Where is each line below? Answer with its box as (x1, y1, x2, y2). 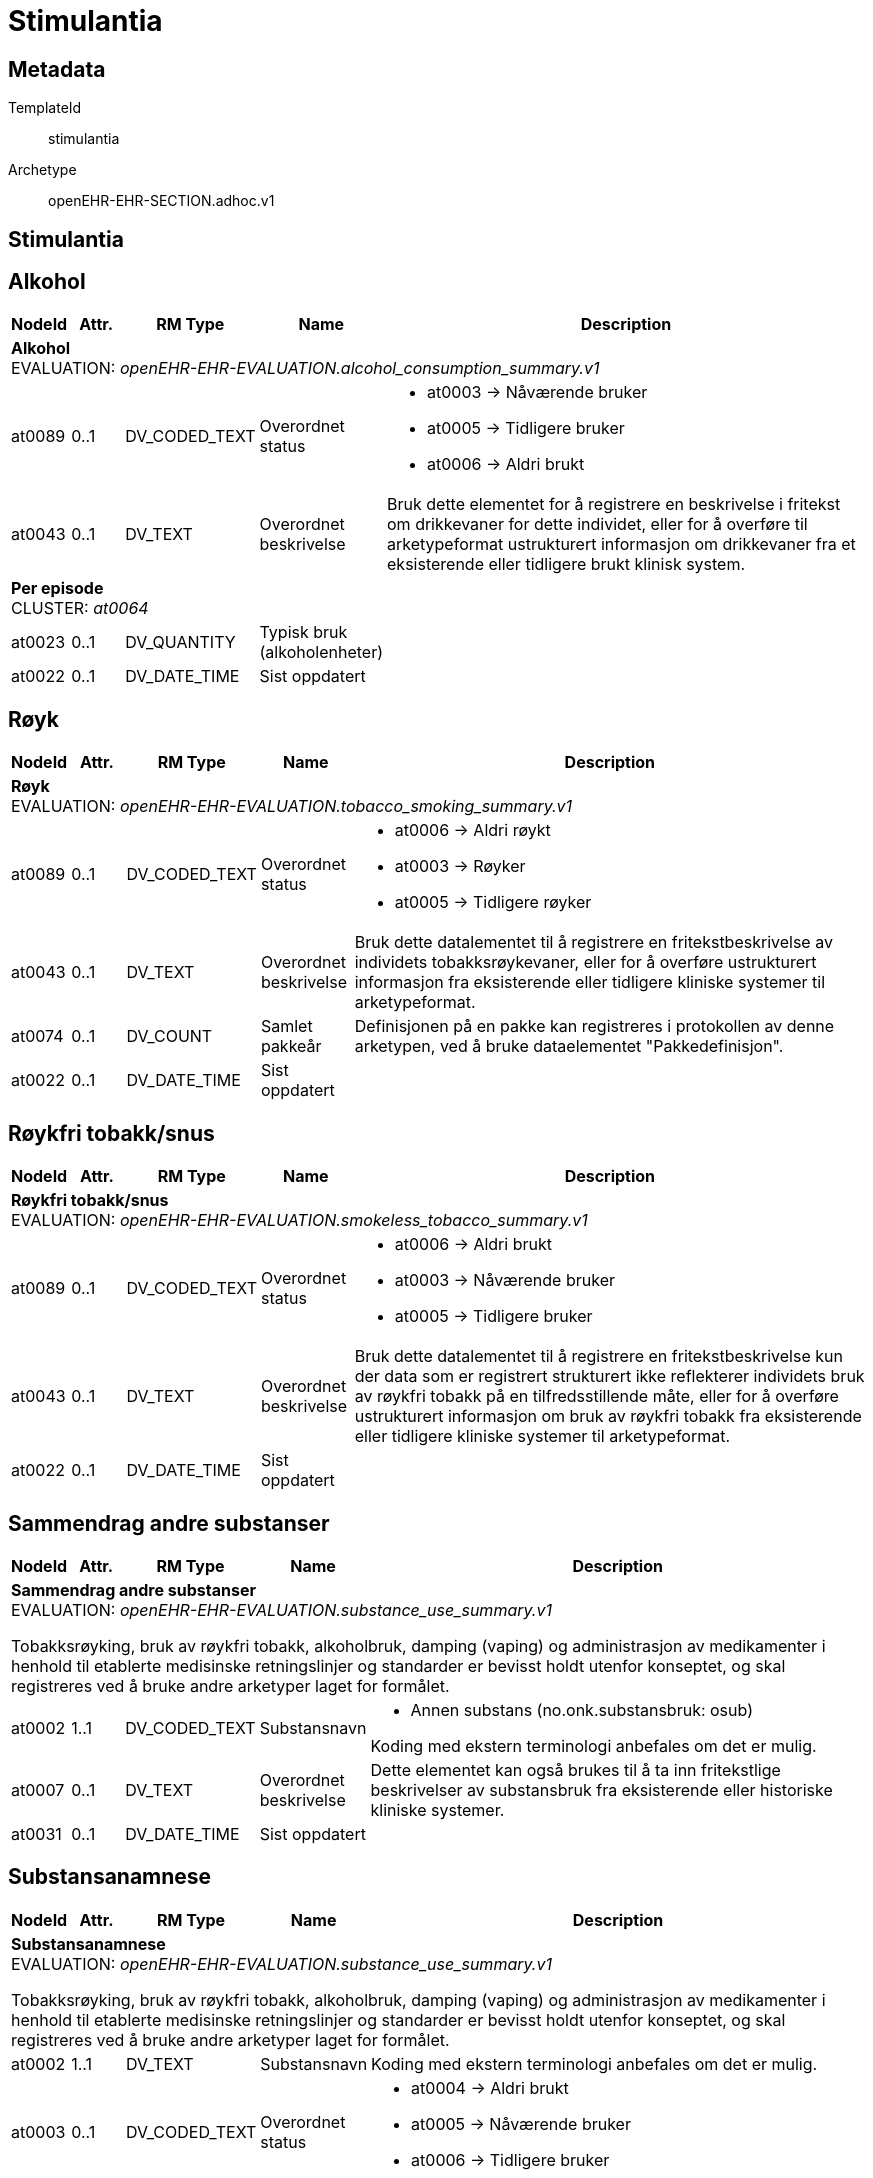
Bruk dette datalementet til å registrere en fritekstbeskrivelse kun (354, 1346, 843, 1367)
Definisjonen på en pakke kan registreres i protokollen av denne (354, 1016, 835, 1037)
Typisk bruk (259, 622, 348, 643)
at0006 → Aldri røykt (394, 820, 551, 841)
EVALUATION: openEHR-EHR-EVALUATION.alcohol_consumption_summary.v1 (11, 358, 600, 379)
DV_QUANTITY (125, 632, 236, 653)
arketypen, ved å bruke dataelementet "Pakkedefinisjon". (354, 1036, 784, 1057)
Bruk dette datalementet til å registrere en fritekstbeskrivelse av (354, 932, 833, 953)
